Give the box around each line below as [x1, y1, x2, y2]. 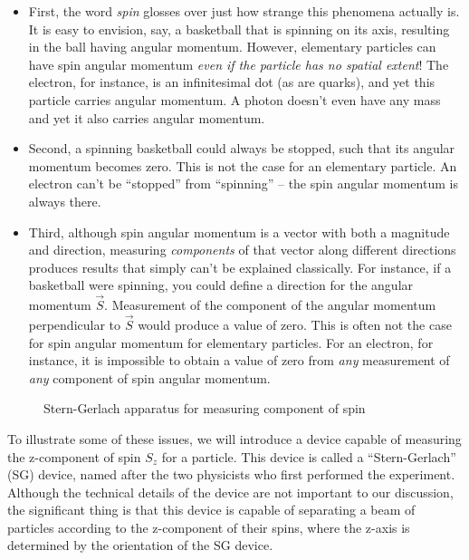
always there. [28, 191, 101, 210]
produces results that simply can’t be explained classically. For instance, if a [28, 257, 452, 276]
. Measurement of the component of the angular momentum [104, 295, 436, 314]
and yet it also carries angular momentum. [28, 108, 265, 127]
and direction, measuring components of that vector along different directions [28, 240, 456, 259]
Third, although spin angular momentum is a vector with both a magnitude [28, 222, 450, 241]
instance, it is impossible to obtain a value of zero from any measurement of [28, 351, 450, 370]
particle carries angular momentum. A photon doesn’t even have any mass [28, 90, 441, 109]
